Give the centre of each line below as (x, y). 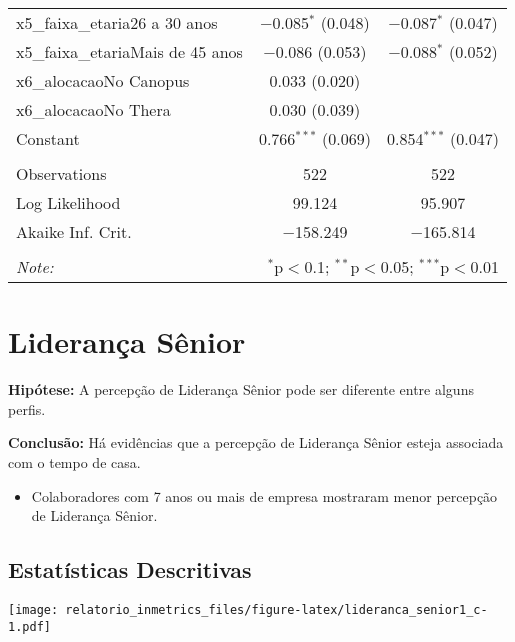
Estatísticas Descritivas (130, 569)
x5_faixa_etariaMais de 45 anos (129, 51)
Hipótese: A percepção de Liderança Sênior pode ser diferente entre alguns (241, 389)
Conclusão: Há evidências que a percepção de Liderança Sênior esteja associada (256, 442)
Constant (48, 138)
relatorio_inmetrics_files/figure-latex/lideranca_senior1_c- (276, 609)
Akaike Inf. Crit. (74, 231)
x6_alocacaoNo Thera (93, 109)
